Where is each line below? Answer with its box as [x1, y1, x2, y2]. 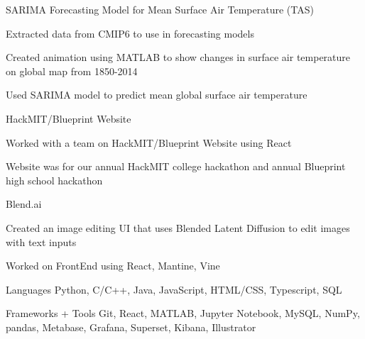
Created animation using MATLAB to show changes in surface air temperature [6, 50, 351, 65]
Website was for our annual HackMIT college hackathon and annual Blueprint [6, 159, 346, 174]
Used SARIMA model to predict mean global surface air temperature [6, 87, 307, 102]
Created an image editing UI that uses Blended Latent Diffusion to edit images [6, 220, 350, 235]
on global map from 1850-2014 [6, 63, 138, 78]
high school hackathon [6, 172, 103, 187]
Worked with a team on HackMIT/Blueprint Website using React [6, 135, 292, 150]
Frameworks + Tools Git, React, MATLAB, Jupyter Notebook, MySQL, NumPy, [6, 306, 360, 321]
